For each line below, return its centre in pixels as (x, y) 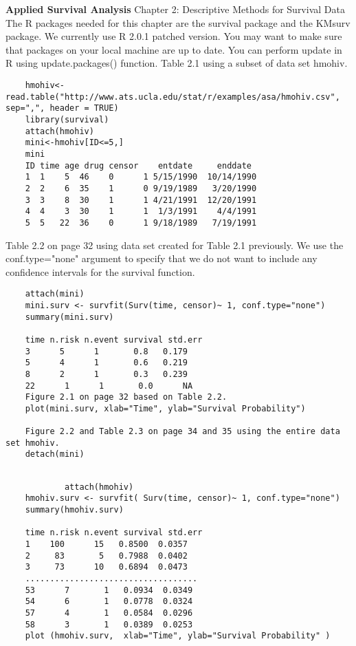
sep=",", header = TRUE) (62, 108)
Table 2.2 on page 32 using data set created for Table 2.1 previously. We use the (175, 245)
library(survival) (67, 119)
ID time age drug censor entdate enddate (138, 165)
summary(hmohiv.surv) (74, 510)
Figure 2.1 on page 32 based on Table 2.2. (126, 397)
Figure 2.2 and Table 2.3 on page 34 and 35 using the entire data (182, 432)
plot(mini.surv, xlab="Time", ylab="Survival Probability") (165, 408)
